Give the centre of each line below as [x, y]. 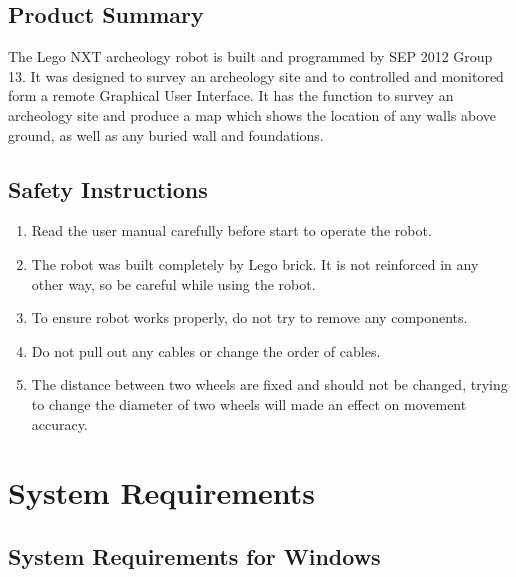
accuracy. [59, 423]
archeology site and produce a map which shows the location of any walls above [252, 114]
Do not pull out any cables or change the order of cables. [206, 350]
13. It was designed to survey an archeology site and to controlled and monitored [256, 75]
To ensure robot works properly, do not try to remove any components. [249, 317]
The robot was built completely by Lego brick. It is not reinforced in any [255, 263]
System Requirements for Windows [194, 555]
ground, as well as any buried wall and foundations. [166, 134]
